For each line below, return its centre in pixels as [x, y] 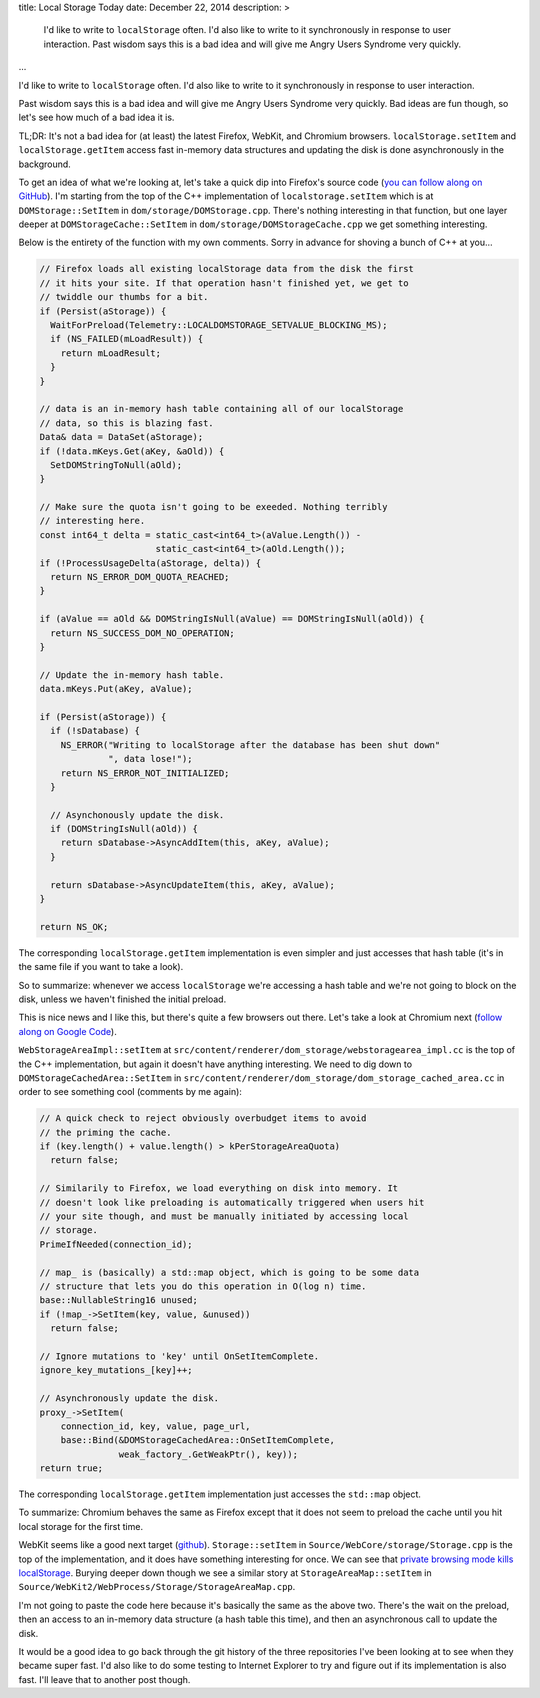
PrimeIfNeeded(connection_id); [116, 1244]
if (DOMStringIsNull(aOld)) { [124, 829]
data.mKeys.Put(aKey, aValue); [116, 689]
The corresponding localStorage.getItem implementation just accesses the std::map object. [220, 1494]
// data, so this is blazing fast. [126, 423]
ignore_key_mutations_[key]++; [116, 1370]
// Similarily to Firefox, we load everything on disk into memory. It [219, 1188]
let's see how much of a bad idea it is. [96, 117]
